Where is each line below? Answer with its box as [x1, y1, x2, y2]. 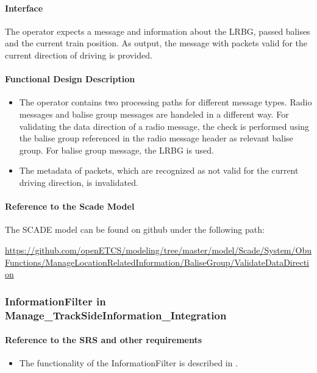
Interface [5, 1, 43, 14]
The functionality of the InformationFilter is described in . [19, 357, 238, 369]
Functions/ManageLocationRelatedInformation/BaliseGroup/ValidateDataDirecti [5, 255, 309, 268]
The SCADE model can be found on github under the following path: [5, 223, 265, 236]
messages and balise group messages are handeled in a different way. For [19, 107, 289, 120]
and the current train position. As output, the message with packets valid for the [5, 37, 307, 49]
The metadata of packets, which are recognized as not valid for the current [19, 164, 299, 177]
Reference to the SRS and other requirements [5, 333, 202, 346]
